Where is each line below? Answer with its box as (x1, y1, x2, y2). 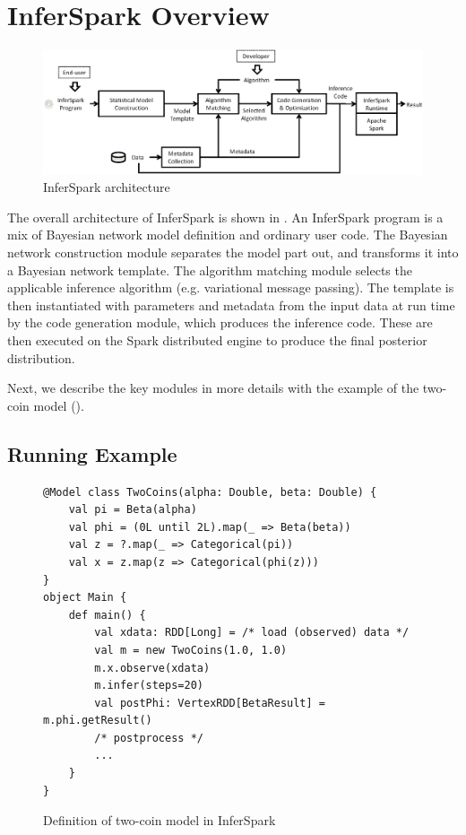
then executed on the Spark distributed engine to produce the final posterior (7, 331, 427, 349)
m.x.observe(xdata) (94, 661, 211, 674)
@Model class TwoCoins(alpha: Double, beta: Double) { (43, 485, 377, 499)
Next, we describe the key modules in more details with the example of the (7, 378, 419, 397)
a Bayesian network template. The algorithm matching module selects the (7, 260, 412, 279)
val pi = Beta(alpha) (68, 503, 197, 517)
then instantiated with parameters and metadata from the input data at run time (7, 295, 455, 314)
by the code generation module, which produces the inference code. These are (7, 313, 433, 332)
